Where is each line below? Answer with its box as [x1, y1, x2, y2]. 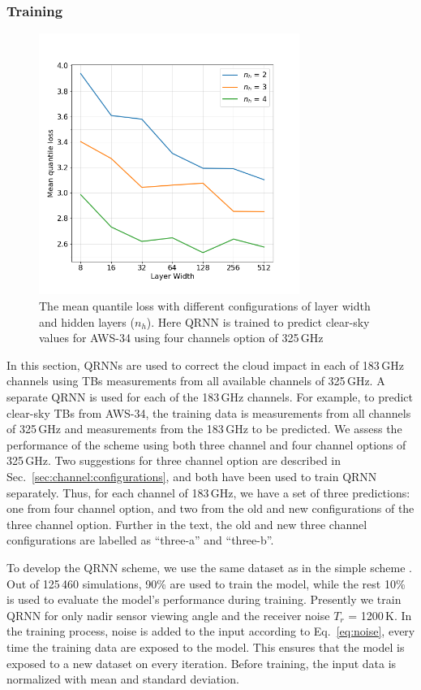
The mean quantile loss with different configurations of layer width [39, 297, 371, 315]
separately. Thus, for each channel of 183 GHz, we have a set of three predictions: [6, 484, 410, 501]
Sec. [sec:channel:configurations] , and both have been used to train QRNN [6, 468, 377, 484]
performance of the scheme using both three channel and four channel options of [6, 436, 406, 453]
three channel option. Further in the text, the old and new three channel [6, 515, 367, 532]
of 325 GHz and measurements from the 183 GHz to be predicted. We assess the [6, 420, 402, 437]
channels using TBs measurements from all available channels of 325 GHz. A [6, 372, 385, 389]
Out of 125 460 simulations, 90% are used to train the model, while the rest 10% [6, 575, 406, 592]
